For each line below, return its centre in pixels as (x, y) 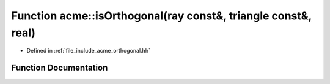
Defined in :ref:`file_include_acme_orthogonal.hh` (89, 51)
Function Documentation (60, 68)
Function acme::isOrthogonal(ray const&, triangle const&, (161, 16)
